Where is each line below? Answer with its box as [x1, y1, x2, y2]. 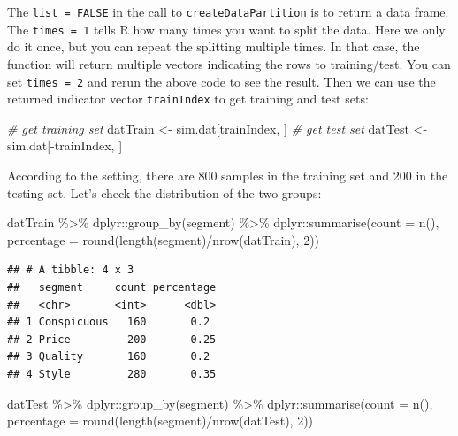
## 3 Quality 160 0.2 [7, 350, 210, 363]
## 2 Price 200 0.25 [7, 333, 217, 346]
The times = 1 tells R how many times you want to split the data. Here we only [7, 19, 446, 38]
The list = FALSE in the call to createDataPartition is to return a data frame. [7, 3, 449, 20]
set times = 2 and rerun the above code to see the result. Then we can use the [7, 72, 436, 90]
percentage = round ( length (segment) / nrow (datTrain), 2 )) [7, 230, 320, 249]
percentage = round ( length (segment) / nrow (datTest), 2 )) [7, 411, 314, 430]
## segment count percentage [7, 280, 217, 294]
